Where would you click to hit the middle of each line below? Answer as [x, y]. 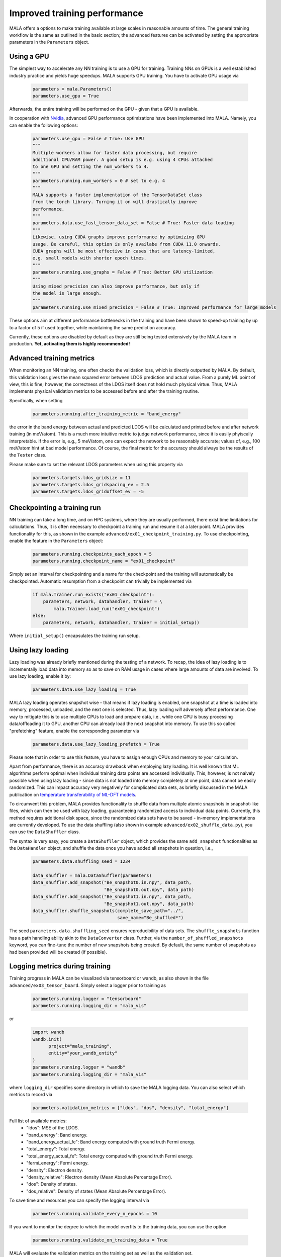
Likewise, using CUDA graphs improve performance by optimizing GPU [119, 237]
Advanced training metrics [52, 358]
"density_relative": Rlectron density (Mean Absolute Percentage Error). [100, 1177]
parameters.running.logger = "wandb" [79, 1067]
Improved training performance [76, 13]
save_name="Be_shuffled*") [151, 918]
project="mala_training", [80, 1046]
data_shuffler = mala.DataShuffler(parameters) [92, 876]
